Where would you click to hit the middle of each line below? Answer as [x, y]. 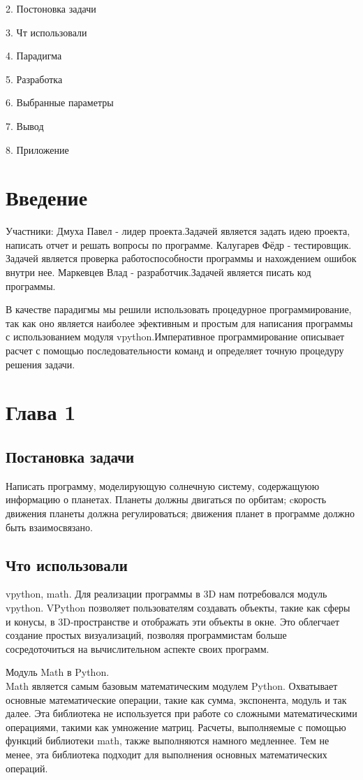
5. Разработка [34, 79]
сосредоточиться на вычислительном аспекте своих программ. [138, 648]
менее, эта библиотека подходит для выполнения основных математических [166, 754]
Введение [47, 197]
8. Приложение [37, 149]
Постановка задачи [70, 456]
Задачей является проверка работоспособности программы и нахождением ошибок [181, 258]
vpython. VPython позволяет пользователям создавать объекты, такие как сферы [178, 607]
